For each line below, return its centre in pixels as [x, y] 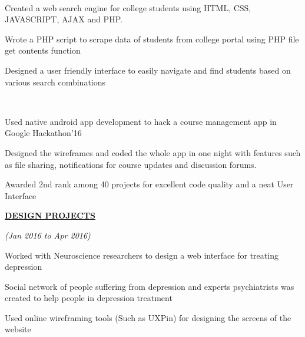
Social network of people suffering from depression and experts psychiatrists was [150, 286]
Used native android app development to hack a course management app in [141, 121]
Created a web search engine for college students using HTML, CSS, [128, 7]
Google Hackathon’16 [43, 133]
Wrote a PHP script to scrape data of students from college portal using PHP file [152, 39]
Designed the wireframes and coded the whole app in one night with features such [153, 152]
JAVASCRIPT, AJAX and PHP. [64, 19]
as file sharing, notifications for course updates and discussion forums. [131, 164]
